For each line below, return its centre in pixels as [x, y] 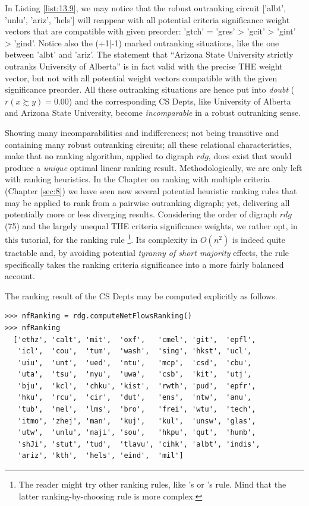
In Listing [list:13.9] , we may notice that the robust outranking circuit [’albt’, [146, 8]
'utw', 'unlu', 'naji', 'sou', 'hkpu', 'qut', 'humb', [137, 433]
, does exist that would [250, 156]
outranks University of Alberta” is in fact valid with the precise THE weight [144, 66]
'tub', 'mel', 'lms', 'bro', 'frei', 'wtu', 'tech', [137, 409]
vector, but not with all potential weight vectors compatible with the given [141, 78]
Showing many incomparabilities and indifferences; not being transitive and [142, 132]
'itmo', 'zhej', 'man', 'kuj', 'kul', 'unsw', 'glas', [137, 421]
